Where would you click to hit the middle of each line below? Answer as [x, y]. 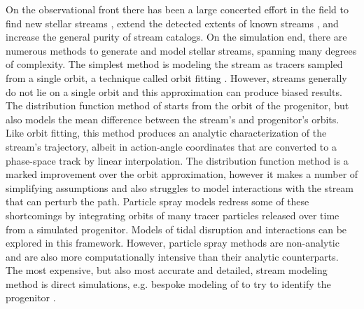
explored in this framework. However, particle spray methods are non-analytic [173, 243]
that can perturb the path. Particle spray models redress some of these [157, 201]
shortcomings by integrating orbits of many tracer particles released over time [173, 215]
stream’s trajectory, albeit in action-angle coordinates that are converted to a [171, 146]
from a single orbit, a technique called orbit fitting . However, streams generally [176, 77]
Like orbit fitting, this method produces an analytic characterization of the [166, 133]
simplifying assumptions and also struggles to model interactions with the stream [180, 187]
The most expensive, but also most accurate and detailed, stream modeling [167, 270]
